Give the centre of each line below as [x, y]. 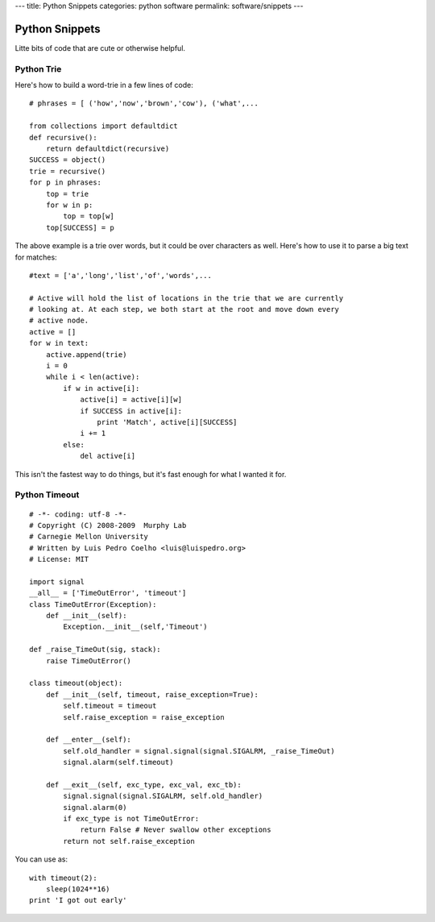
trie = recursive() [68, 171]
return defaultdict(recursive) [108, 149]
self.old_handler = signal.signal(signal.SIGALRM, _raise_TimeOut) [199, 751]
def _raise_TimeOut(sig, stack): [95, 650]
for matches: [36, 257]
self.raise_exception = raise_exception [144, 717]
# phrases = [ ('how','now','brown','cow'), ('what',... [144, 104]
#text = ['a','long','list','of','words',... [121, 275]
